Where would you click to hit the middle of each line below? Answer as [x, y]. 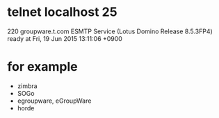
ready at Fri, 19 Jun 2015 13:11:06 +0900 [65, 38]
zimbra [27, 86]
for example [42, 67]
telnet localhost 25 [62, 12]
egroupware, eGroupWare [54, 101]
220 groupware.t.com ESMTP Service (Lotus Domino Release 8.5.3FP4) [110, 31]
